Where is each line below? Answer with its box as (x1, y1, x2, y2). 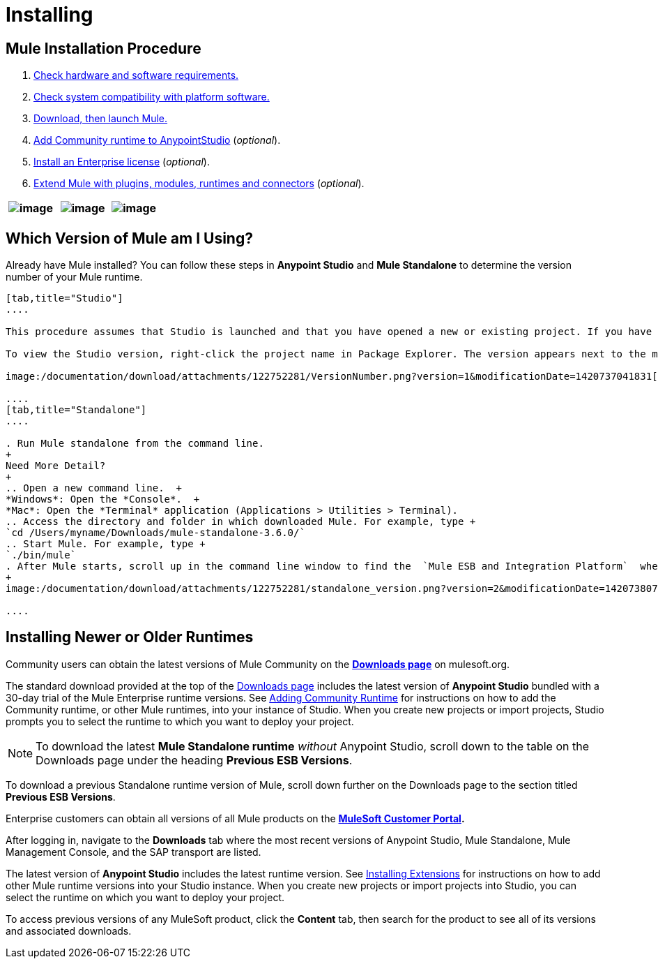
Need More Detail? (6, 460, 106, 472)
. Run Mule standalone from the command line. (6, 438, 264, 450)
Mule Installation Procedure (6, 39, 201, 57)
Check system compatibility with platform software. (33, 91, 270, 103)
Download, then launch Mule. (33, 112, 168, 125)
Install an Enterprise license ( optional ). (33, 156, 210, 168)
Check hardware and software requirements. (33, 69, 239, 82)
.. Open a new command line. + (6, 482, 182, 494)
